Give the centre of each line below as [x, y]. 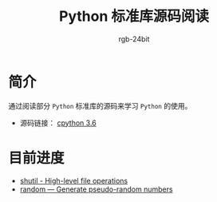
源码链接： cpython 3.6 [58, 123]
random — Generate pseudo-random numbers [96, 189]
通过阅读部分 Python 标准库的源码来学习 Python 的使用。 [100, 105]
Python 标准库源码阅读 [134, 16]
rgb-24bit [134, 39]
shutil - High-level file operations [74, 180]
